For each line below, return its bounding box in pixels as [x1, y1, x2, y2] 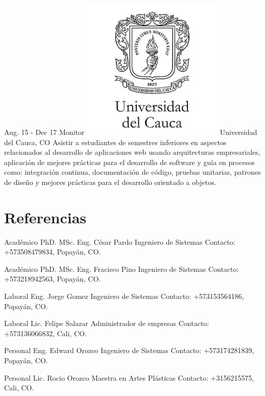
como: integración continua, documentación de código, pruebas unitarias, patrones [4, 167, 261, 177]
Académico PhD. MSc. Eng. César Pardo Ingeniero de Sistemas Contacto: [4, 236, 235, 247]
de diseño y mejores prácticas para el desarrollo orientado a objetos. [4, 176, 216, 187]
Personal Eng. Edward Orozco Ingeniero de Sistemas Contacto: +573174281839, [4, 345, 254, 356]
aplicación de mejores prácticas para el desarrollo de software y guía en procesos [4, 156, 255, 167]
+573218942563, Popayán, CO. [4, 273, 101, 284]
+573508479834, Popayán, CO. [4, 246, 101, 257]
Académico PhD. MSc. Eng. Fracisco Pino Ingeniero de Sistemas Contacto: [4, 263, 239, 274]
